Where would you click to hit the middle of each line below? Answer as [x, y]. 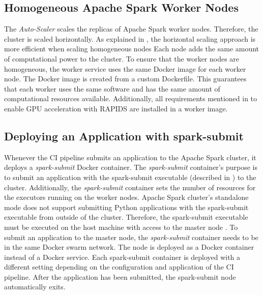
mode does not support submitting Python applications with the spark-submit [126, 207]
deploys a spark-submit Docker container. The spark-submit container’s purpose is [131, 167]
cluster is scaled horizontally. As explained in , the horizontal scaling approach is [130, 38]
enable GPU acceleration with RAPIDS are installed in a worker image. [116, 108]
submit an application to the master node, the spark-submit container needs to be [131, 237]
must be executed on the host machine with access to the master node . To [121, 227]
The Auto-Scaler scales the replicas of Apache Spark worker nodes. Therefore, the [131, 29]
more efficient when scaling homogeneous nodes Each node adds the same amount [132, 49]
